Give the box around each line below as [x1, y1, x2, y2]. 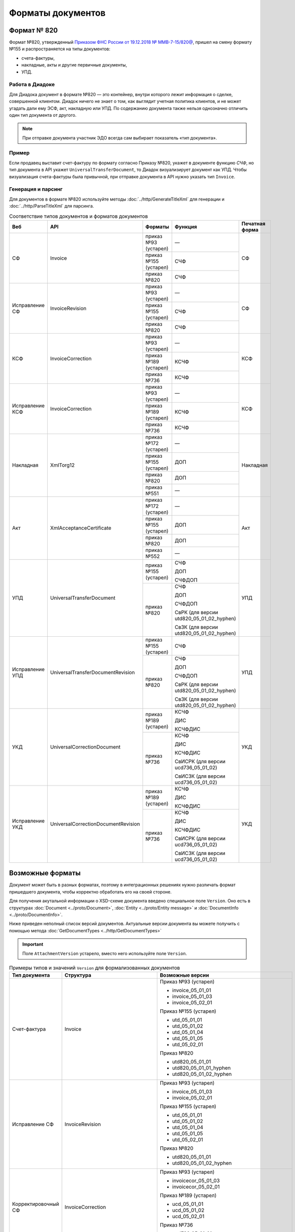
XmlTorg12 [50, 462, 75, 469]
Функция [175, 223, 197, 230]
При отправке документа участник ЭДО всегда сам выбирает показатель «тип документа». [22, 135, 217, 140]
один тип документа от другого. [9, 112, 77, 118]
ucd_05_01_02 [172, 1207, 205, 1214]
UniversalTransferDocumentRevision [50, 669, 135, 676]
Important [22, 941, 44, 947]
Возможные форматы [9, 869, 81, 877]
